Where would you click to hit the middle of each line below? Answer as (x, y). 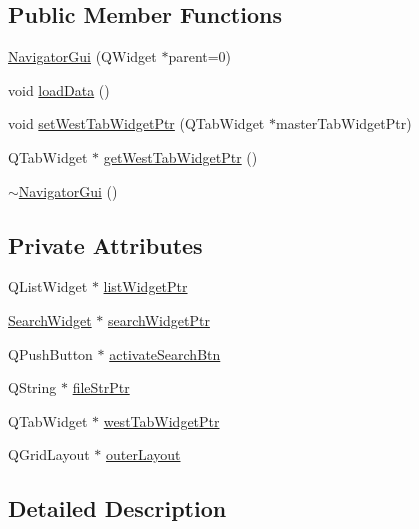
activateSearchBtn (165, 353)
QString (32, 387)
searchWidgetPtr (159, 319)
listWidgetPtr (145, 286)
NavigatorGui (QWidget (82, 56)
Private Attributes (105, 244)
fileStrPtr (101, 387)
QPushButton (50, 353)
